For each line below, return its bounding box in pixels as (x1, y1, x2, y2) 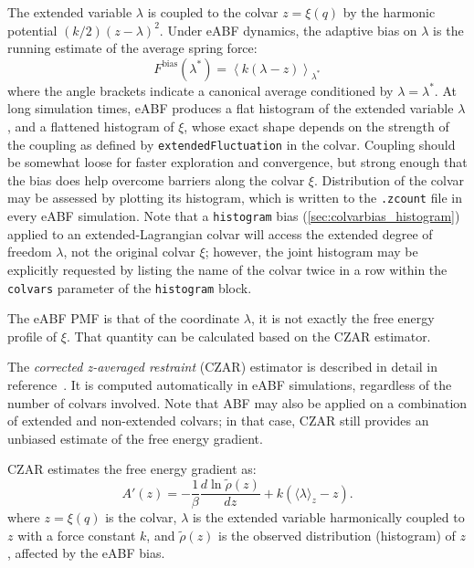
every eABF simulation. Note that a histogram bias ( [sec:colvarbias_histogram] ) (7, 206, 460, 226)
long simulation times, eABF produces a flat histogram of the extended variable (7, 99, 454, 118)
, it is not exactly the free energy (250, 309, 435, 328)
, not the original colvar (63, 242, 195, 261)
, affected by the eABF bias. (7, 543, 165, 563)
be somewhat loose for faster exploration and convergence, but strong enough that (7, 153, 468, 172)
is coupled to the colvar (147, 3, 279, 21)
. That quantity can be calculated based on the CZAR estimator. (66, 326, 431, 345)
